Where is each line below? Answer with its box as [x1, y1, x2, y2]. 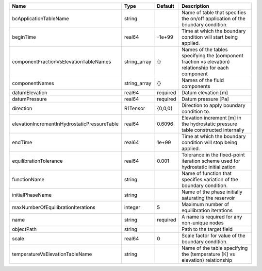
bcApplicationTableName [12, 15, 69, 22]
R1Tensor [124, 105, 146, 112]
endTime [12, 139, 33, 146]
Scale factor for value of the [181, 232, 246, 239]
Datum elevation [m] [181, 89, 228, 96]
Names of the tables [181, 46, 228, 53]
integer [124, 204, 141, 211]
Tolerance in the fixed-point [181, 152, 245, 158]
